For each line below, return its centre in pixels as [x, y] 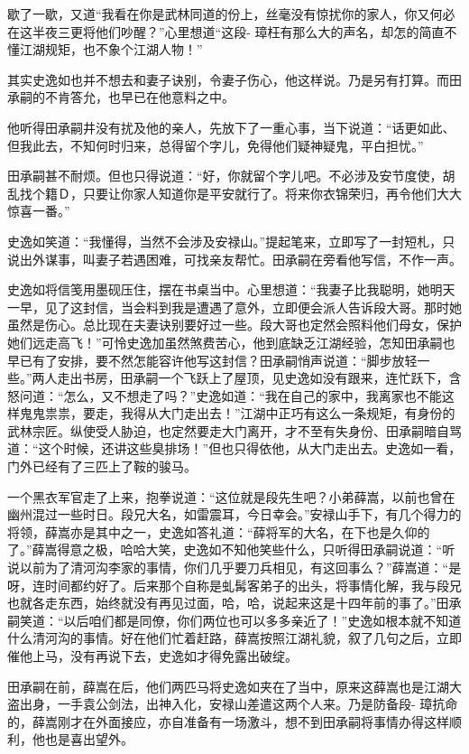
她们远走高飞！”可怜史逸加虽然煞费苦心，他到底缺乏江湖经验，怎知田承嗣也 [231, 342]
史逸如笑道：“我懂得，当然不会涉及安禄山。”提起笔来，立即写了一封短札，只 [231, 241]
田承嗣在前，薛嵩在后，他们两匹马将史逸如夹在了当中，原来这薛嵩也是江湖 [228, 686]
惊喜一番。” [39, 211]
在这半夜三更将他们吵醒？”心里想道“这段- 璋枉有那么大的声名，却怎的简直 [226, 31]
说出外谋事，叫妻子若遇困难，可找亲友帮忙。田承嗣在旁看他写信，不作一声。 [234, 259]
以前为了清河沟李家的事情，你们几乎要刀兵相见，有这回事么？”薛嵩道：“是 [240, 568]
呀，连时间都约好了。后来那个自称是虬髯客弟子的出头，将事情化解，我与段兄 [234, 585]
